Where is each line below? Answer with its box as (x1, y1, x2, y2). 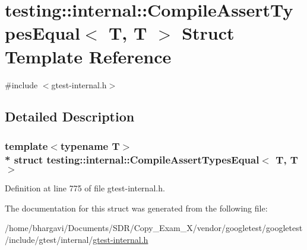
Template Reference (5, 44, 172, 68)
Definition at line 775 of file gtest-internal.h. (5, 182, 165, 194)
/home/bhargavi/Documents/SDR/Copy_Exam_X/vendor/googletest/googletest (5, 222, 303, 234)
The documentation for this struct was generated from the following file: (5, 201, 268, 214)
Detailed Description (5, 107, 135, 126)
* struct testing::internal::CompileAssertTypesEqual (5, 152, 259, 166)
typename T (60, 138, 120, 153)
